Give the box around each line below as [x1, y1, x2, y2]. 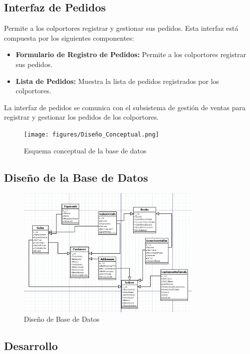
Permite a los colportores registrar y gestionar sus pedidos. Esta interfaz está [4, 23, 239, 33]
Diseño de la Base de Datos [4, 169, 148, 185]
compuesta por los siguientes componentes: [4, 32, 134, 43]
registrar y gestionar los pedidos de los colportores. [4, 112, 159, 122]
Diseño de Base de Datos [24, 314, 100, 324]
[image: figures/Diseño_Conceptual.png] [24, 131, 160, 138]
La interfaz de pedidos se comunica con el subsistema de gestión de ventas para [4, 102, 246, 112]
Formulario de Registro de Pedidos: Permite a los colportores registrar [15, 49, 246, 60]
